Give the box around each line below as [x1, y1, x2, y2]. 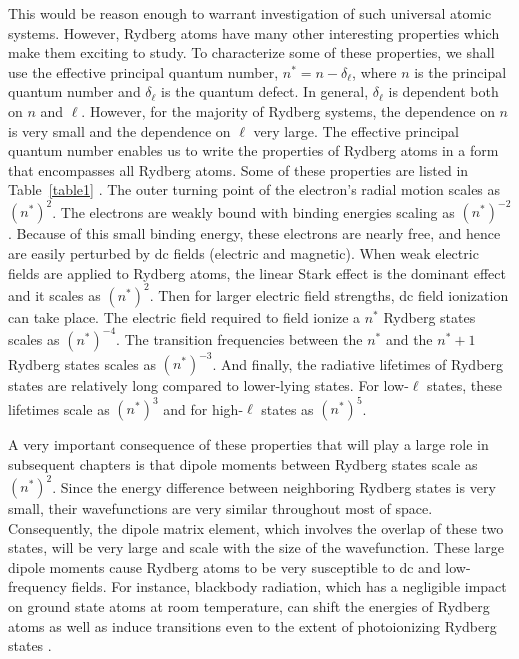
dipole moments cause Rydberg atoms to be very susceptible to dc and [8, 556, 441, 577]
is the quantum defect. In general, [161, 81, 369, 102]
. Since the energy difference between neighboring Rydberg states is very [52, 476, 496, 497]
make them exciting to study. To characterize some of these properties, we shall [8, 42, 495, 63]
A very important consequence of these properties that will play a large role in [8, 434, 489, 455]
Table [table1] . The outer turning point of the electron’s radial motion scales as [8, 179, 501, 200]
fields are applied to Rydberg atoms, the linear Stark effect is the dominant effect [8, 262, 506, 283]
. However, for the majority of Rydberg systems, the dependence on [81, 100, 495, 121]
